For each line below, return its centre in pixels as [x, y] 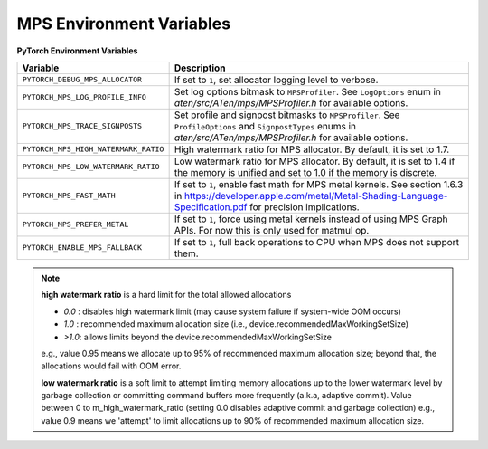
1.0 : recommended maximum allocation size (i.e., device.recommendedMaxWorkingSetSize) [236, 324]
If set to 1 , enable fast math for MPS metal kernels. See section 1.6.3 [319, 184]
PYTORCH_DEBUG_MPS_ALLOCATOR [82, 80]
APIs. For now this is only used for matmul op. [272, 230]
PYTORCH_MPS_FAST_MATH [69, 196]
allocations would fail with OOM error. [111, 366]
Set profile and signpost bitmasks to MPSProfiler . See [287, 115]
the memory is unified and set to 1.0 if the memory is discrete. [305, 172]
